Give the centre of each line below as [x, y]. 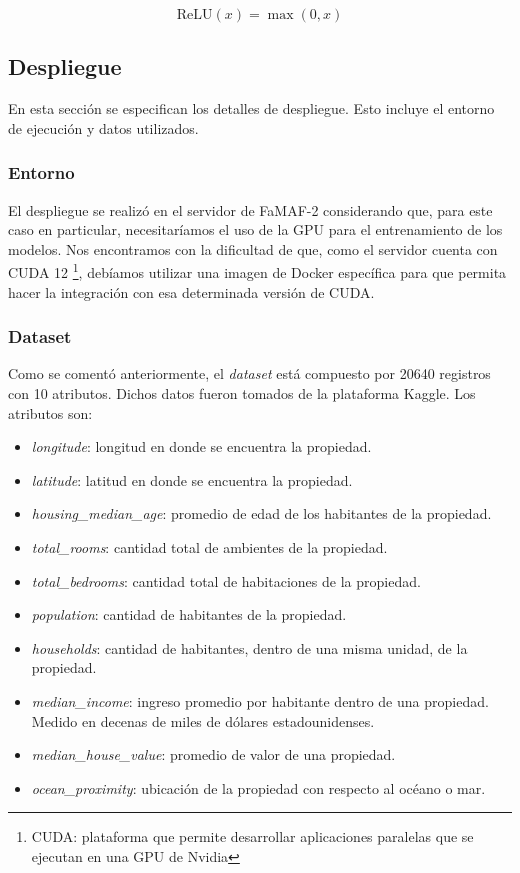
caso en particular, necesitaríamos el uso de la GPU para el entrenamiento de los [255, 229]
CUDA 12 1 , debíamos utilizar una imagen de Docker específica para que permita [257, 271]
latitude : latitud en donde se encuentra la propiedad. [192, 479]
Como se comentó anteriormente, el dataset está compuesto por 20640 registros [249, 373]
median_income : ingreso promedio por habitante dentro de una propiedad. [260, 700]
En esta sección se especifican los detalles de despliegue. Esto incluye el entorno [251, 108]
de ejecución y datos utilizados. [103, 127]
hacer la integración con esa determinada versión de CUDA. [191, 291]
